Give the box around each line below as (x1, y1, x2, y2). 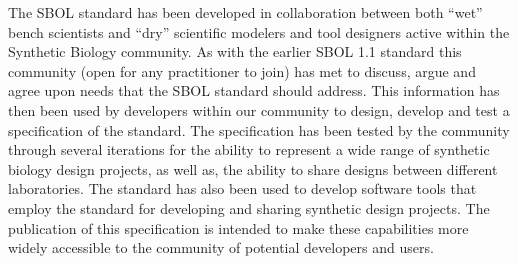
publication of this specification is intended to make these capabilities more (8, 217, 469, 238)
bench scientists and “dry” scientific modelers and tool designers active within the (8, 21, 510, 42)
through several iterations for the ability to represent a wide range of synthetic (8, 139, 490, 160)
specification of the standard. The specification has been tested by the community (8, 119, 510, 140)
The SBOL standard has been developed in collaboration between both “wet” (8, 2, 483, 22)
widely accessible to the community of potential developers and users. (8, 237, 434, 258)
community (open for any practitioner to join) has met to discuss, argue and (8, 60, 476, 81)
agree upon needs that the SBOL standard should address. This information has (8, 80, 500, 101)
